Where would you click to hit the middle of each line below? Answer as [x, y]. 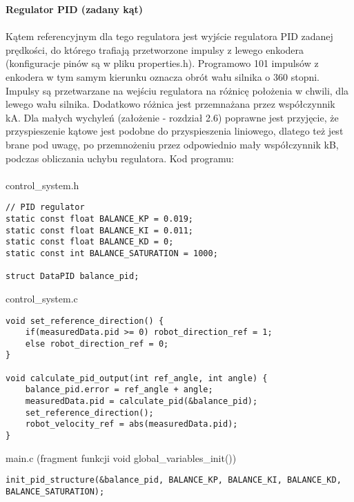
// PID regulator [45, 207]
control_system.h [42, 185]
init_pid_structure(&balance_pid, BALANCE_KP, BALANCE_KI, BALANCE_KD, [174, 480]
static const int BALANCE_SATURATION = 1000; [112, 253]
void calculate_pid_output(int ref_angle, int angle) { [137, 378]
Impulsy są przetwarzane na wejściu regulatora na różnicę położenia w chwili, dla [177, 90]
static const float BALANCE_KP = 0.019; [100, 219]
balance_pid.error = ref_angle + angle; [119, 390]
